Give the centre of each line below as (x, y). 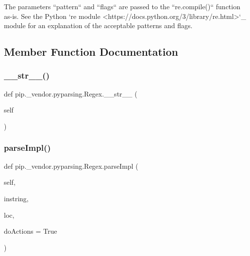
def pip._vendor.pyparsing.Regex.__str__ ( (71, 93)
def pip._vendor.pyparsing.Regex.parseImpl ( (71, 166)
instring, (16, 198)
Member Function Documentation (91, 52)
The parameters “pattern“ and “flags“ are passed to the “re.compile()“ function (122, 6)
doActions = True (31, 231)
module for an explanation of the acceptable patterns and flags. (98, 25)
